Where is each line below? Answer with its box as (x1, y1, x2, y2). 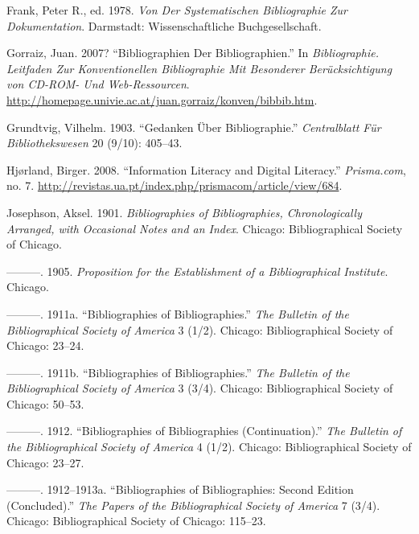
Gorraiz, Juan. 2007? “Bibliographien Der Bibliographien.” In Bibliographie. (6, 44, 379, 61)
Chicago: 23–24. (6, 337, 84, 354)
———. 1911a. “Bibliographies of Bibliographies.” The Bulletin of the (6, 305, 349, 322)
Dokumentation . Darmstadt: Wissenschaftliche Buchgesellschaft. (6, 17, 322, 34)
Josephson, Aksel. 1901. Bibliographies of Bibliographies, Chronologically (6, 203, 362, 220)
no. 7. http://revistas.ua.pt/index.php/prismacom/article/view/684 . (6, 177, 343, 194)
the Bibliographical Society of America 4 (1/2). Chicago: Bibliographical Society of (6, 438, 412, 455)
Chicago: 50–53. (6, 395, 84, 412)
